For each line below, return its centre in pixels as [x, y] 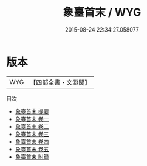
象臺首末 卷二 [32, 126]
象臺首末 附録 [32, 157]
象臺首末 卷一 [32, 119]
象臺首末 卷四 [32, 141]
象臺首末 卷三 [32, 134]
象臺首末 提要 [32, 111]
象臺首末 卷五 [32, 149]
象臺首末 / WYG [102, 12]
